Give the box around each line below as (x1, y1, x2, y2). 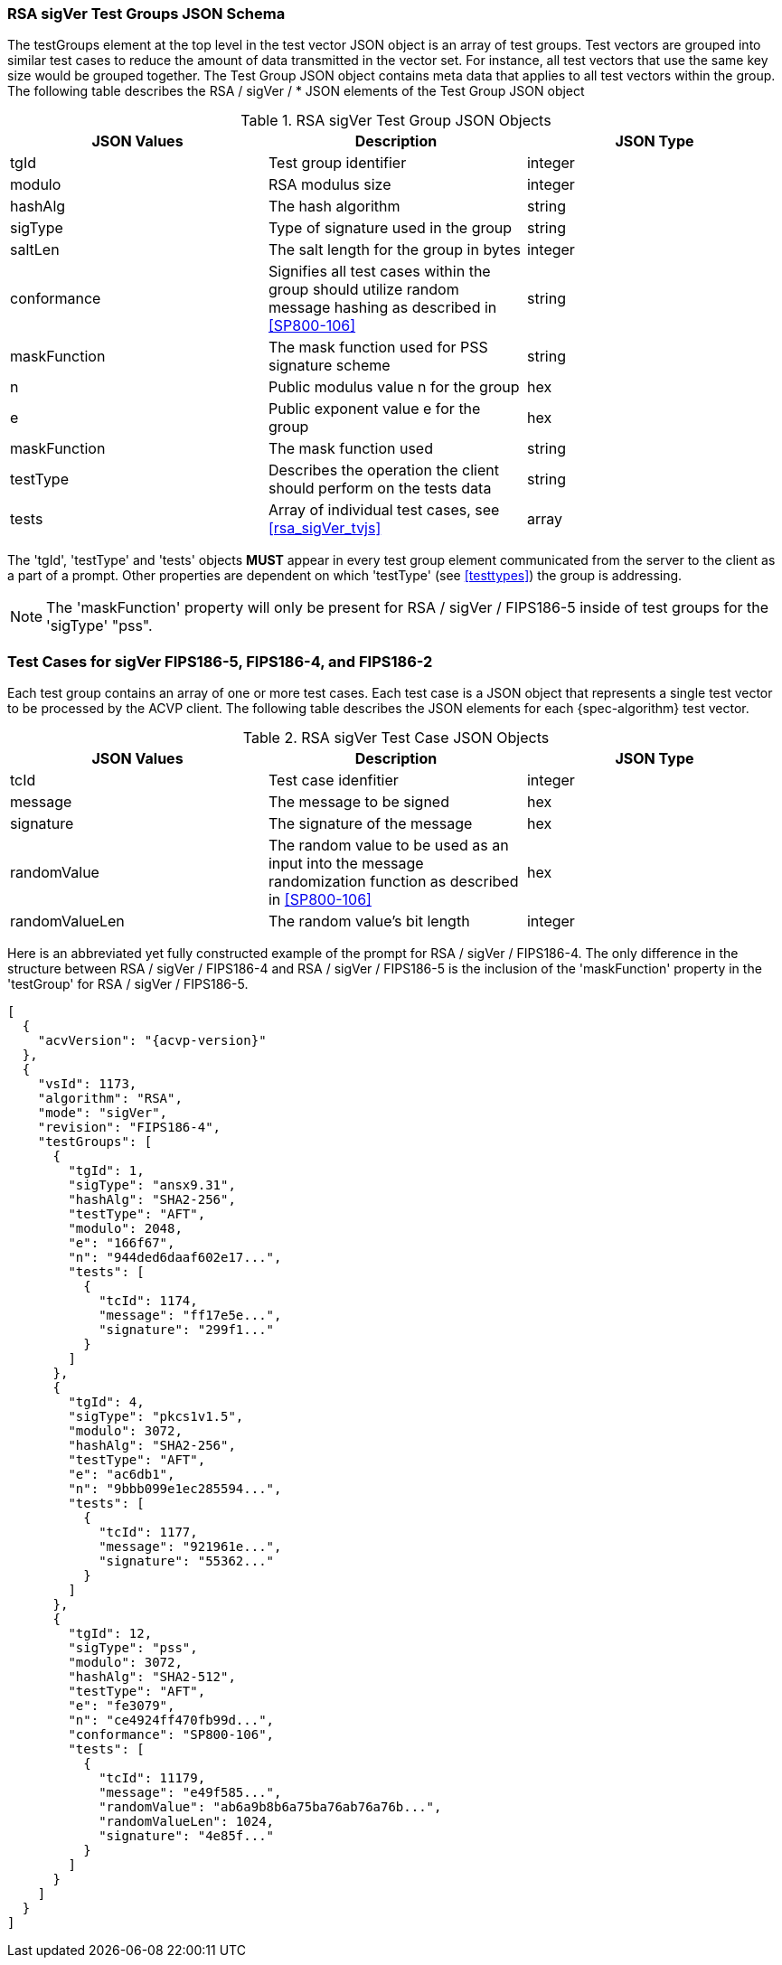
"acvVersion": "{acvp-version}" (37, 1033, 267, 1048)
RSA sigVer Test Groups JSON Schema (7, 5, 286, 23)
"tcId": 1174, (99, 1293, 198, 1309)
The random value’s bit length (268, 912, 470, 931)
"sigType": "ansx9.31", (68, 1178, 236, 1193)
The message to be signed (268, 793, 449, 812)
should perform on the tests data (268, 479, 492, 498)
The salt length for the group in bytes (268, 240, 521, 259)
